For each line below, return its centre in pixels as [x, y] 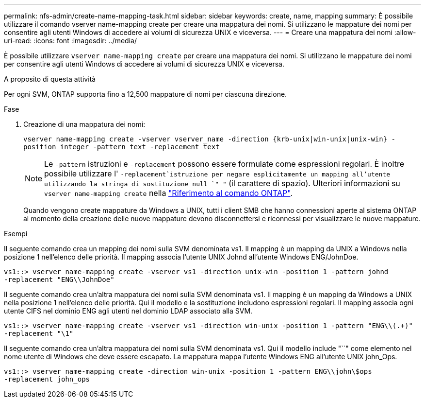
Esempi [16, 234]
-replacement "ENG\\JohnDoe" [59, 280]
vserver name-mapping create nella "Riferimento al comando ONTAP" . [169, 193]
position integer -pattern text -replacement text [122, 147]
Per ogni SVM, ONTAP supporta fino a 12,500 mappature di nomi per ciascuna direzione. [146, 94]
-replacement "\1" [39, 333]
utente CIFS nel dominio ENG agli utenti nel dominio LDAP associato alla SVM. [128, 311]
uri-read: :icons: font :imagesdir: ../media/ [70, 41]
